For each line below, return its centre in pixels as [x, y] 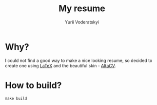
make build [16, 98]
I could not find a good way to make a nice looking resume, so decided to [79, 60]
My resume [82, 9]
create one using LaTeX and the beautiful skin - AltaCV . [60, 65]
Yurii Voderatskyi [82, 22]
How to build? [33, 85]
